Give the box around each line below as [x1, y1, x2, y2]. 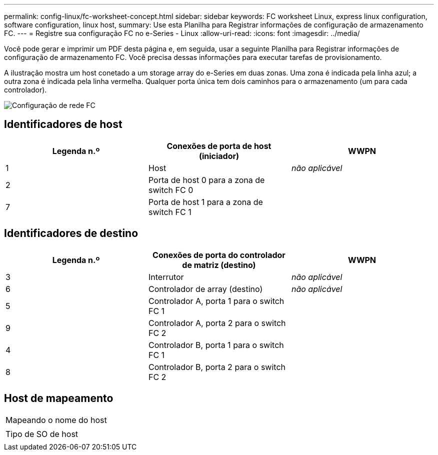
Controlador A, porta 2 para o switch [148, 317, 286, 328]
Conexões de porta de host [166, 140, 271, 151]
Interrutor [148, 271, 184, 282]
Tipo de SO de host [5, 428, 78, 439]
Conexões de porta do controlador [152, 249, 285, 260]
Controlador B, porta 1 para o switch [148, 339, 284, 350]
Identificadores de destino [4, 227, 138, 240]
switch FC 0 [148, 184, 193, 195]
